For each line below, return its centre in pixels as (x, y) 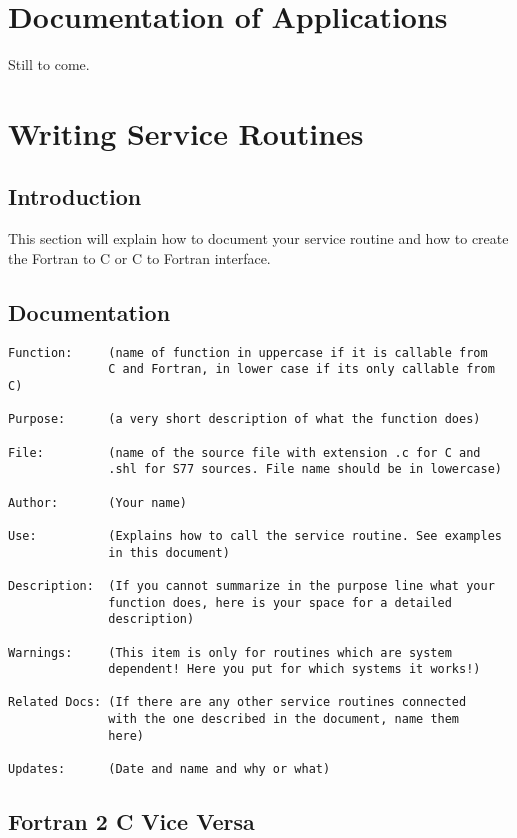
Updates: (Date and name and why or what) (169, 769)
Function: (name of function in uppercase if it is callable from (248, 352)
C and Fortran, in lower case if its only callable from (301, 369)
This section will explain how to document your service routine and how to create (258, 238)
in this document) (169, 552)
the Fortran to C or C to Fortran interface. (139, 257)
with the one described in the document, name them (284, 719)
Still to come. (49, 64)
